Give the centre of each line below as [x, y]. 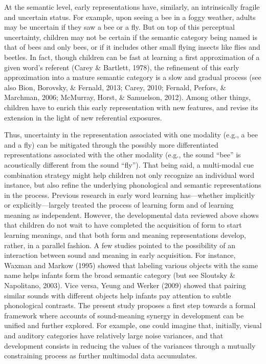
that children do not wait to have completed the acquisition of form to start [123, 225]
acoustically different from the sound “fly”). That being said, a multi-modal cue [129, 164]
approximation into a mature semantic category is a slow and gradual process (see [133, 77]
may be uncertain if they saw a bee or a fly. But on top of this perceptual [119, 27]
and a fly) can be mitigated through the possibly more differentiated [111, 144]
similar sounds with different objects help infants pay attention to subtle [118, 295]
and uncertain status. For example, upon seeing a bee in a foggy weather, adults [130, 17]
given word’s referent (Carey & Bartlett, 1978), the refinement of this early [122, 67]
